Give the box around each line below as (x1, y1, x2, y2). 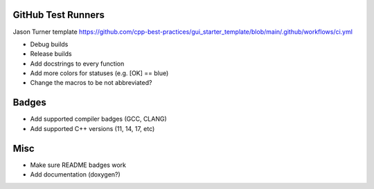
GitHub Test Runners (12, 9, 105, 21)
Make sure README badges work (30, 161, 126, 169)
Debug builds (30, 40, 69, 48)
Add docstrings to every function (30, 59, 125, 68)
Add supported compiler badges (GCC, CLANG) (30, 115, 168, 123)
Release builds (30, 50, 72, 58)
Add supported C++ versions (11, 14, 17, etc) (30, 124, 155, 132)
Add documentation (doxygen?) (30, 170, 121, 179)
